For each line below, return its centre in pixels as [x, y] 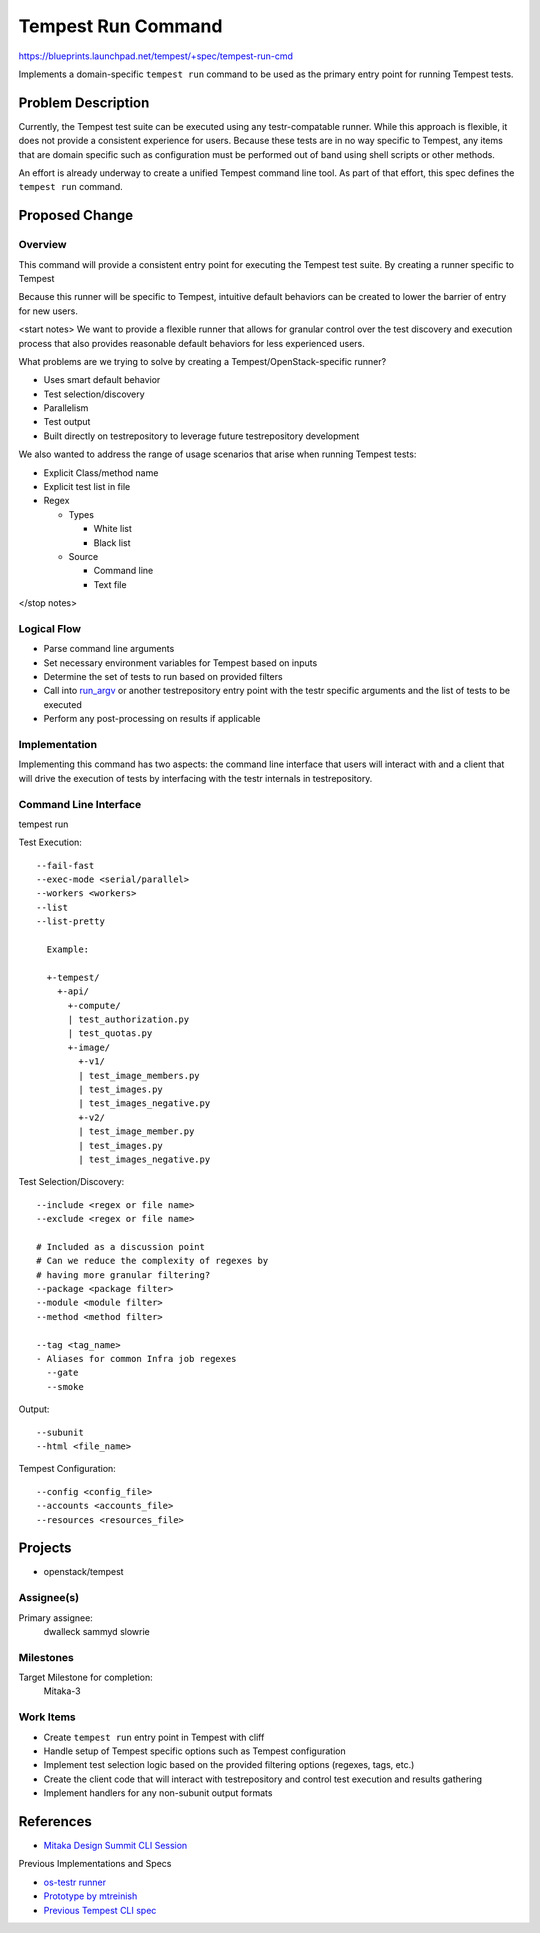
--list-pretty [70, 921]
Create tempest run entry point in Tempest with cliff [154, 1737]
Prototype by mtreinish [90, 1896]
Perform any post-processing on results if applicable [152, 719]
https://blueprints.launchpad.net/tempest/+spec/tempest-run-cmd [156, 56]
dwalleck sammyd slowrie [96, 1631]
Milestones [46, 1657]
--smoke [65, 1386]
